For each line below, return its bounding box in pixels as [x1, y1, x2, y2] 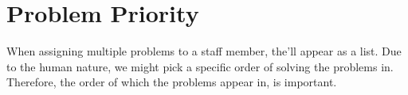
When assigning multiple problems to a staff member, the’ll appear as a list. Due [6, 43, 402, 59]
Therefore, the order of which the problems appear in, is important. [6, 74, 337, 90]
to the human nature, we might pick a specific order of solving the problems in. [6, 58, 394, 74]
